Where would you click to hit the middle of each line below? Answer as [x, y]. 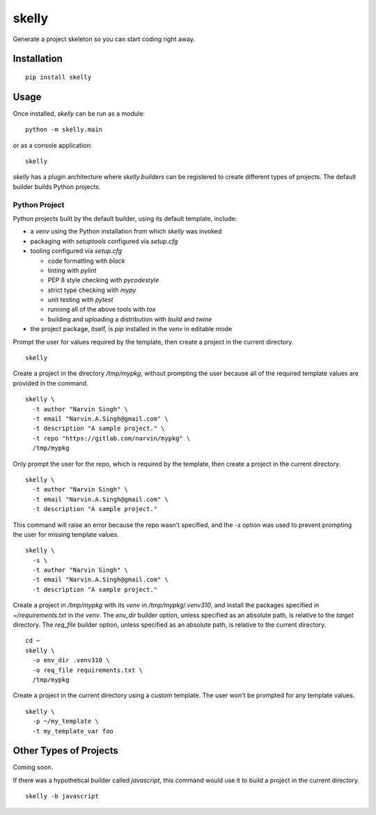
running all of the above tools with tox [102, 310]
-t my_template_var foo [73, 731]
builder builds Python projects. [57, 186]
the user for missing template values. [66, 534]
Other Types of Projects [65, 751]
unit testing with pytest [80, 300]
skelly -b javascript [62, 796]
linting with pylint [72, 270]
